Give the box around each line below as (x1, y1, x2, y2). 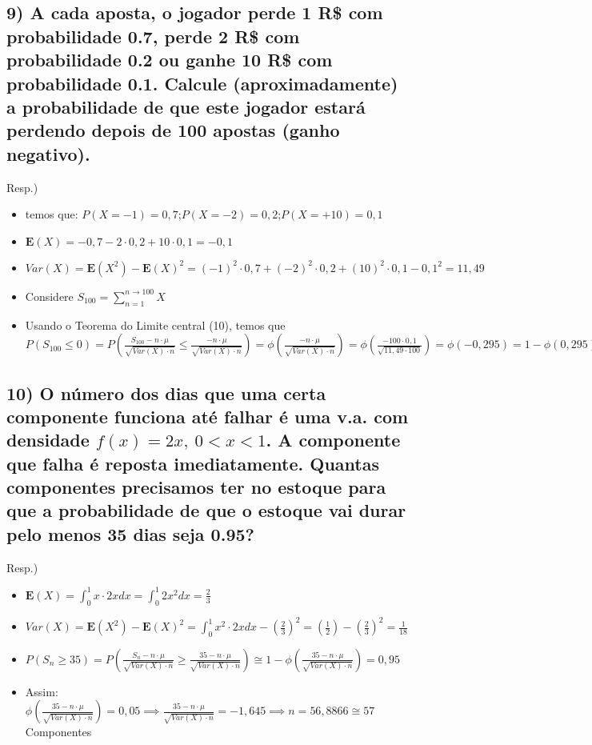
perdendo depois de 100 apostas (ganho (6, 118, 340, 142)
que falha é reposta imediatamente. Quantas (6, 451, 379, 475)
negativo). (6, 141, 90, 166)
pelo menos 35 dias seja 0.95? (6, 521, 254, 546)
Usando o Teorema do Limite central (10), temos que (25, 316, 286, 333)
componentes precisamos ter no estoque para (6, 475, 386, 499)
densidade (6, 427, 90, 452)
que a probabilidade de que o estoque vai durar (6, 498, 406, 523)
